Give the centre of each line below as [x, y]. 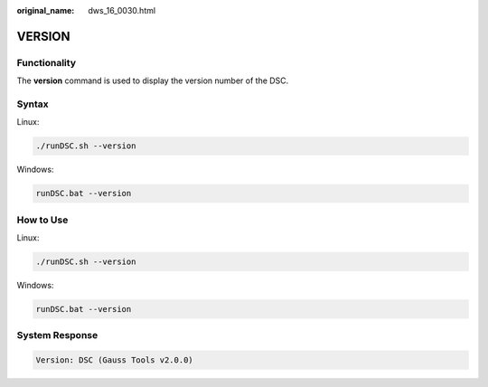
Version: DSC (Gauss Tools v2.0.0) [114, 360]
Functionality [47, 62]
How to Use [42, 220]
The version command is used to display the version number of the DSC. [153, 80]
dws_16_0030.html [122, 10]
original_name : [46, 10]
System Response [57, 335]
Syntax [33, 104]
